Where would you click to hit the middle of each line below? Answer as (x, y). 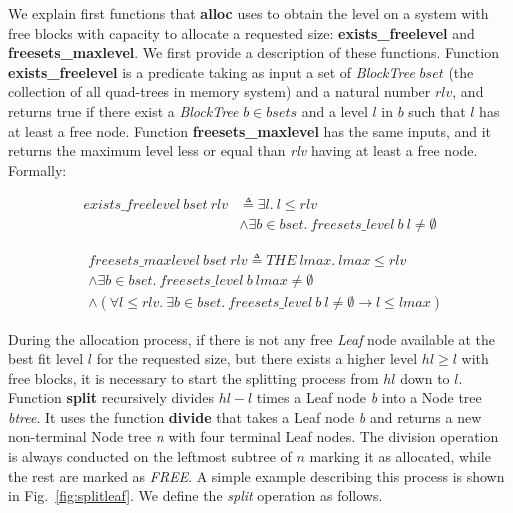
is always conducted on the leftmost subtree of (150, 456)
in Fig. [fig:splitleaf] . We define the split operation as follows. (195, 495)
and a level (334, 110)
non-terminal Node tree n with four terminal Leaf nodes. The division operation (253, 436)
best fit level (46, 358)
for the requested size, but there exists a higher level (257, 358)
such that (437, 110)
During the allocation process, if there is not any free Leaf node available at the (252, 338)
